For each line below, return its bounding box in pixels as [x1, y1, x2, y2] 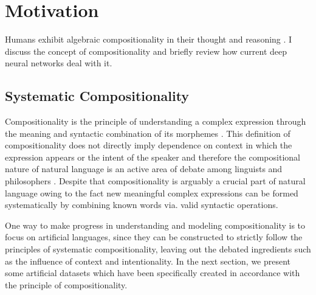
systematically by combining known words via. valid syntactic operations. [5, 198, 278, 211]
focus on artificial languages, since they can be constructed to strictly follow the [5, 231, 303, 243]
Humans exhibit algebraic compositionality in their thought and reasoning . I [5, 33, 292, 46]
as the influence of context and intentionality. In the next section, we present [5, 254, 291, 267]
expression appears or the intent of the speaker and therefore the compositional [5, 150, 300, 163]
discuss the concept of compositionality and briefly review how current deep [5, 44, 287, 57]
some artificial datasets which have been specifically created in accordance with [5, 266, 300, 279]
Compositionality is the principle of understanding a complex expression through [5, 115, 306, 128]
